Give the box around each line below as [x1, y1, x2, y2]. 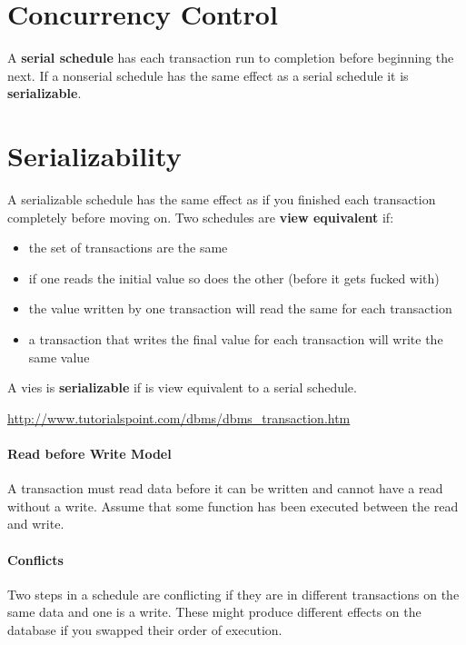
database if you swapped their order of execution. [7, 620, 283, 639]
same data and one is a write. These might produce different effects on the [7, 602, 421, 621]
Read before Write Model [7, 443, 172, 462]
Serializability [7, 137, 182, 174]
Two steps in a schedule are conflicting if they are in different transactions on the [7, 584, 460, 603]
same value [28, 347, 90, 366]
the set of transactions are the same [28, 238, 228, 257]
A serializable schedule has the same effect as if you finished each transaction [7, 190, 436, 209]
